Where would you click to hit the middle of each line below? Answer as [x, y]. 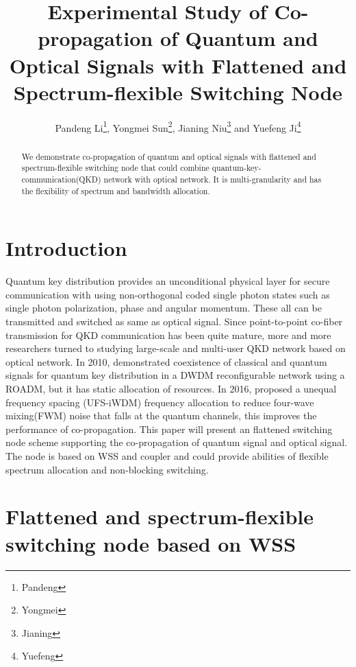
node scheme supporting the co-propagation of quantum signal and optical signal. [176, 442]
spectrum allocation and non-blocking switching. [107, 469]
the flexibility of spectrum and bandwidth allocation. [116, 190]
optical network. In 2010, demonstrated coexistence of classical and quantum [166, 361]
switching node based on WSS [151, 543]
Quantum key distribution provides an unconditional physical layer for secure [168, 281]
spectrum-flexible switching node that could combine [115, 168]
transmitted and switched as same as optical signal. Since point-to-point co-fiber [174, 321]
